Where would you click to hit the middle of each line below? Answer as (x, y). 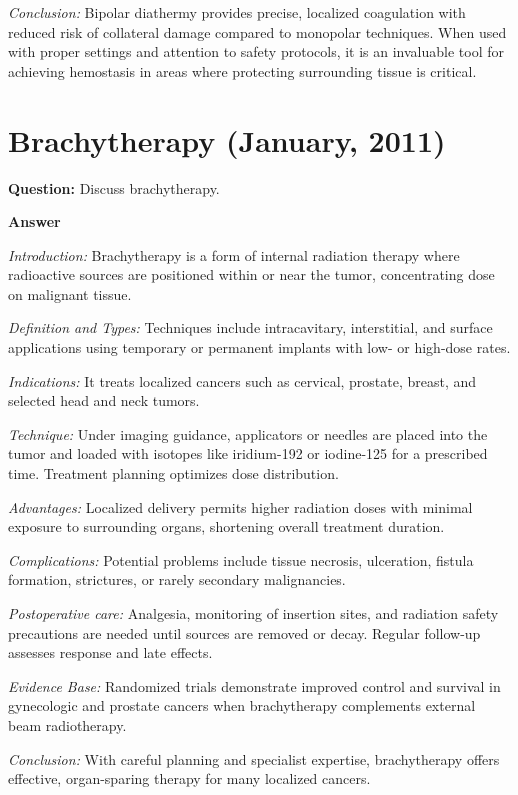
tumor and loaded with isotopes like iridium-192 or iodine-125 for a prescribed (248, 453)
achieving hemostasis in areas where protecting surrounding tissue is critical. (242, 70)
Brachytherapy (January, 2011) (227, 139)
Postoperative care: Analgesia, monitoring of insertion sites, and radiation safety (253, 613)
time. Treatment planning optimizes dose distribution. (173, 473)
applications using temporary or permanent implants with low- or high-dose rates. (259, 347)
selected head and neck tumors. (104, 400)
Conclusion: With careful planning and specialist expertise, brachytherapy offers (254, 758)
